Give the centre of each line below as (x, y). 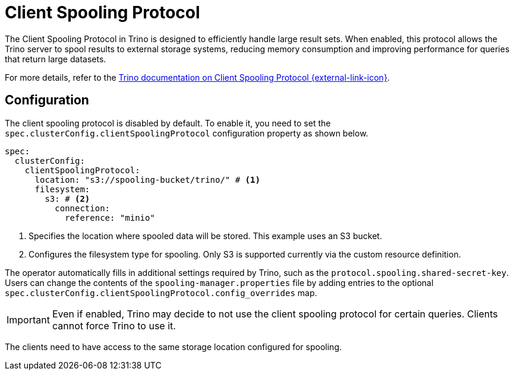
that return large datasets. (56, 59)
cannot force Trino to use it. (114, 325)
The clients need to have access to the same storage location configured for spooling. (173, 347)
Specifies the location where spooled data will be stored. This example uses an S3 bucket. (205, 236)
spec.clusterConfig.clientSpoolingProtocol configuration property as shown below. (187, 133)
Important (28, 320)
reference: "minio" (110, 217)
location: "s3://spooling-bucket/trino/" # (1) (147, 179)
